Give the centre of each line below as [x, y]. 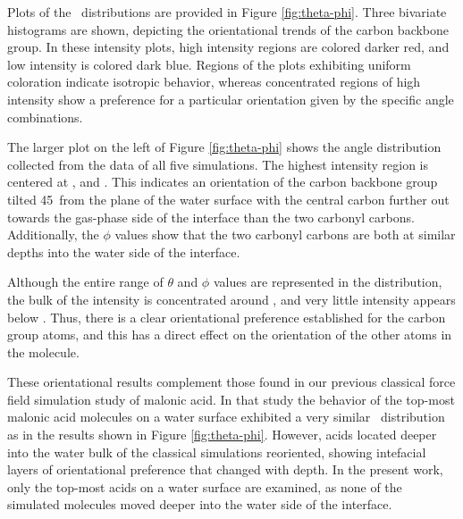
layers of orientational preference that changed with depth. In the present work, [225, 469]
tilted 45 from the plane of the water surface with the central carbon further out [228, 199]
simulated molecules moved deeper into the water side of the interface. [200, 504]
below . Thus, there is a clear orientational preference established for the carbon [227, 317]
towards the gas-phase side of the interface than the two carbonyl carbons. [211, 217]
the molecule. [43, 352]
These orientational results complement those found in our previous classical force [231, 382]
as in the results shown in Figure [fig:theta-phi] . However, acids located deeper [222, 435]
